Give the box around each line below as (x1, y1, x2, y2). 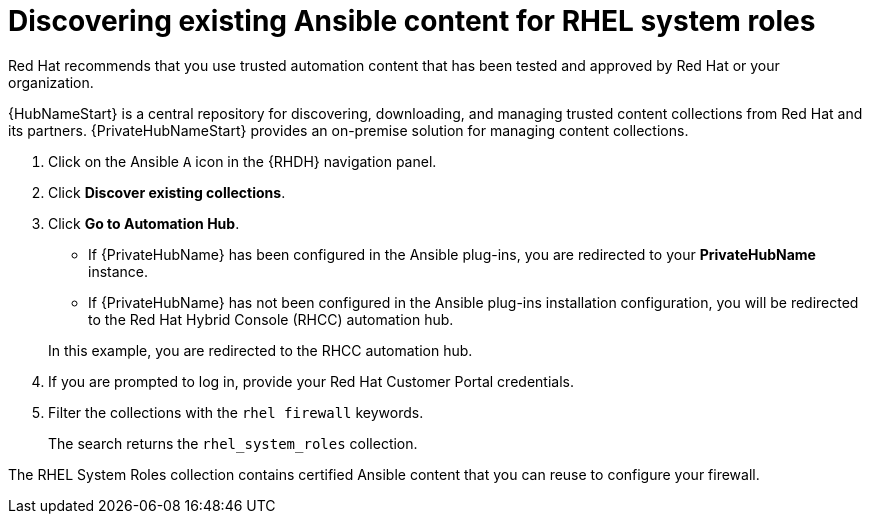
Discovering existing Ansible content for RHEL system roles (8, 4, 816, 38)
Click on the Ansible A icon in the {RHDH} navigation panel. (48, 152, 437, 170)
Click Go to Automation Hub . (48, 214, 240, 232)
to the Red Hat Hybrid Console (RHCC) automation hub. (88, 310, 454, 328)
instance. (88, 262, 149, 280)
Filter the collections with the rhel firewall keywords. (48, 403, 424, 421)
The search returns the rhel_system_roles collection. (48, 434, 418, 452)
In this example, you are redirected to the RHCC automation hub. (48, 341, 473, 359)
